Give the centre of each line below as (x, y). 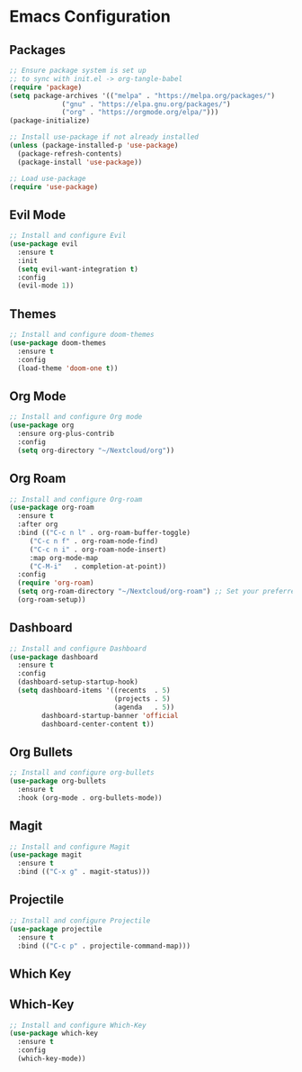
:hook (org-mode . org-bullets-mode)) (90, 798)
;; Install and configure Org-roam (76, 499)
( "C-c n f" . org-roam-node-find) (94, 541)
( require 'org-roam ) (56, 583)
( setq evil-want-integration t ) (78, 269)
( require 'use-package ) (54, 186)
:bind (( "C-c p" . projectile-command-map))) (104, 946)
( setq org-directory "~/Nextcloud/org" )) (96, 450)
